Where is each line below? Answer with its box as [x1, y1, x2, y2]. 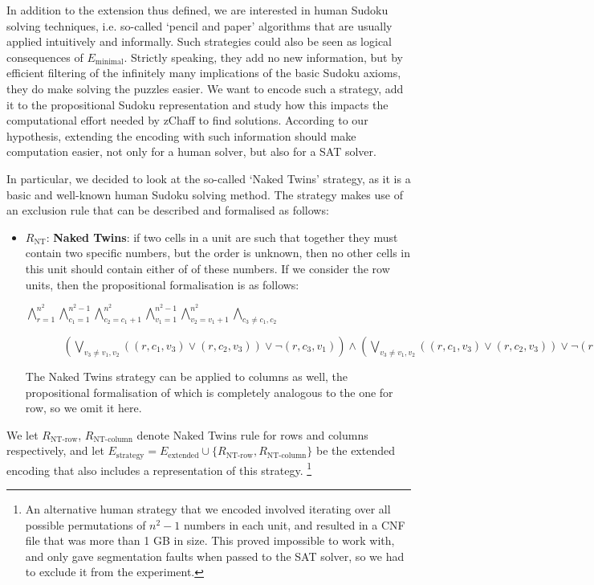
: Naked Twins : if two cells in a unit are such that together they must [46, 228, 398, 245]
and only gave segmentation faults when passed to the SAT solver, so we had [25, 547, 405, 564]
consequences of [6, 48, 83, 65]
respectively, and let [6, 442, 104, 459]
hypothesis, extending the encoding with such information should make [6, 127, 356, 144]
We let [6, 426, 39, 443]
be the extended [315, 442, 395, 459]
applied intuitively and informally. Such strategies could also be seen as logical [6, 33, 392, 50]
